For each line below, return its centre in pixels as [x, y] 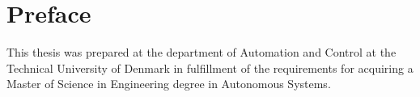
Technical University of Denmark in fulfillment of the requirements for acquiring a [210, 67]
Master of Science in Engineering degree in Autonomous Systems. [169, 84]
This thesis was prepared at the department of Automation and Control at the [202, 52]
